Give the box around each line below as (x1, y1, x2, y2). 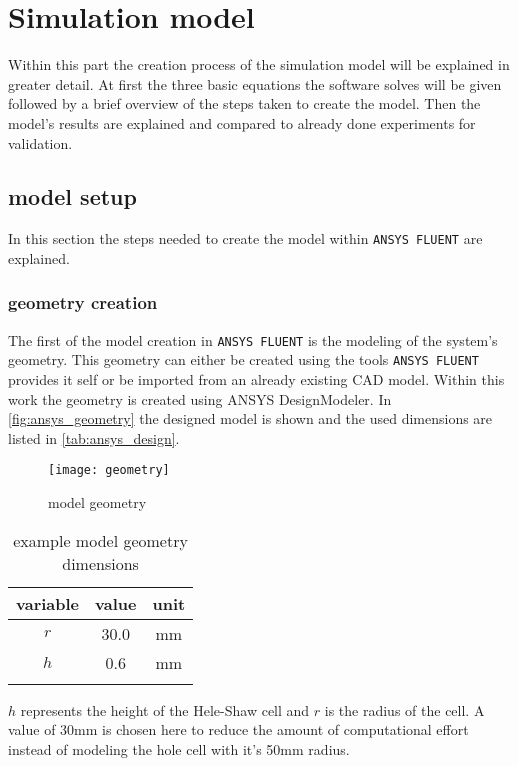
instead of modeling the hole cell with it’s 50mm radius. (8, 738, 350, 759)
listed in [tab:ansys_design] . (8, 427, 180, 448)
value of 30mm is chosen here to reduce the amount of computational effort (8, 719, 469, 740)
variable (16, 591, 80, 615)
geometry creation (8, 290, 158, 315)
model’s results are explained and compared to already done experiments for (8, 112, 476, 133)
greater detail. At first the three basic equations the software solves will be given (8, 73, 502, 94)
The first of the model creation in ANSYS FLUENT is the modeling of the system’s (8, 329, 498, 350)
